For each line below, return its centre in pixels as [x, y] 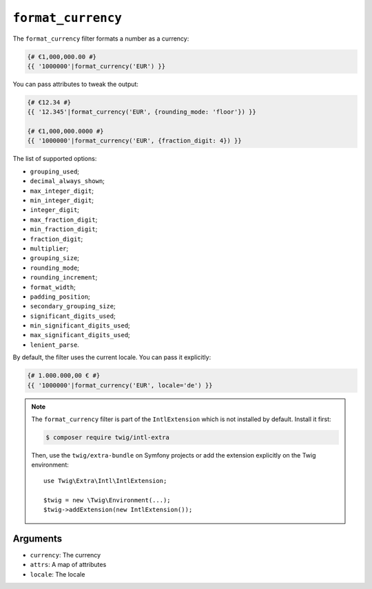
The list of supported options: [55, 159]
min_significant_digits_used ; [80, 325]
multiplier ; [49, 248]
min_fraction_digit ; [64, 229]
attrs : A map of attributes [68, 565]
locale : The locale [58, 574]
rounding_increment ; [64, 277]
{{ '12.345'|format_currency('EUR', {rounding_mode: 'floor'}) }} [142, 112]
